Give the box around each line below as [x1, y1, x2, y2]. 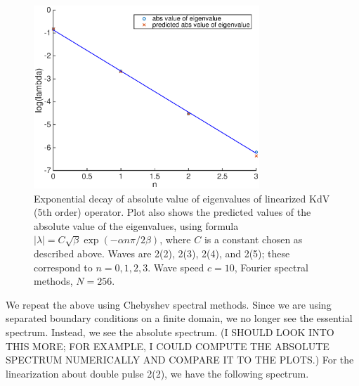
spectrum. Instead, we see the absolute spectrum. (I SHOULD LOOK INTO [6, 325, 334, 339]
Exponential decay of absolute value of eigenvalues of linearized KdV [34, 191, 330, 205]
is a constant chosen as [204, 232, 303, 247]
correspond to [34, 259, 93, 274]
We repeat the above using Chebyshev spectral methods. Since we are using [6, 297, 332, 311]
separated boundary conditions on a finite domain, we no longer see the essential [6, 311, 353, 326]
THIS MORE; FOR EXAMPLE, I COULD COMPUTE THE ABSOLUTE [6, 338, 329, 353]
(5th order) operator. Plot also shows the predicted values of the [34, 205, 311, 219]
